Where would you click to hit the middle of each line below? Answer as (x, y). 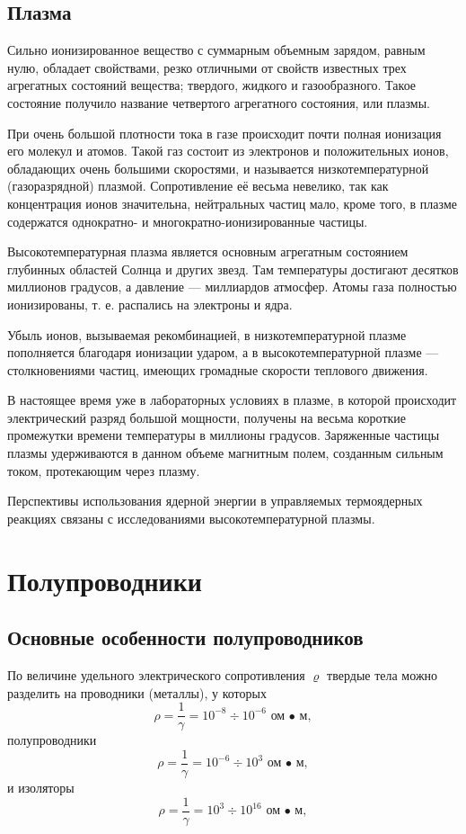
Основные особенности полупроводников (185, 637)
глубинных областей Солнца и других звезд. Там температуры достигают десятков (233, 269)
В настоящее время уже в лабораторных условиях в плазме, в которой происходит (232, 400)
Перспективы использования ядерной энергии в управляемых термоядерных (215, 501)
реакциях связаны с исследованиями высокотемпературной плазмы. (191, 518)
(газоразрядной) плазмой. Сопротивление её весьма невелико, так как (198, 186)
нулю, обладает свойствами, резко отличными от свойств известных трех (207, 67)
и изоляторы (41, 787)
